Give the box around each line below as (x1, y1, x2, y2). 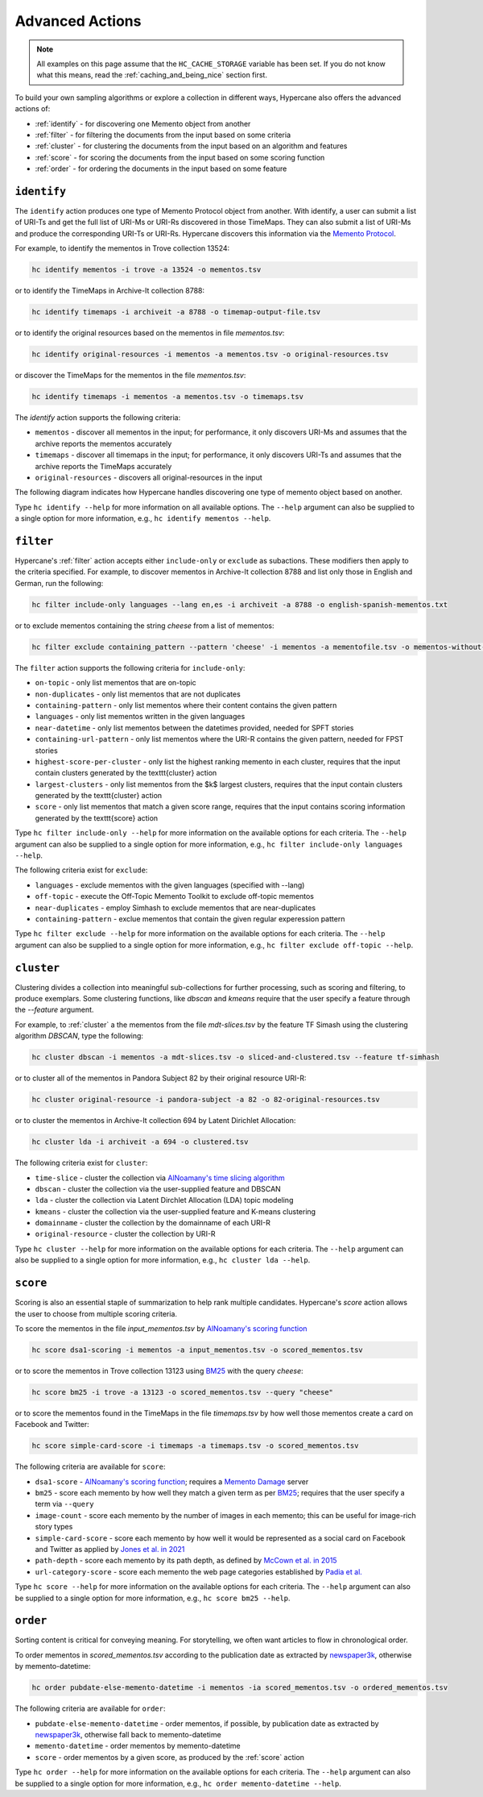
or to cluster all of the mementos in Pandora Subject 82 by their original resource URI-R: (14, 1073, 307, 1084)
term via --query (35, 1500, 94, 1509)
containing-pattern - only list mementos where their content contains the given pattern (35, 700, 337, 709)
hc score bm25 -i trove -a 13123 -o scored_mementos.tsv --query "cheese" (31, 1387, 334, 1396)
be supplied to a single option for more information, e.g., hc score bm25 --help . (14, 1593, 291, 1603)
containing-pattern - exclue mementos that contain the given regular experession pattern (35, 913, 345, 923)
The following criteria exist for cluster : (14, 1158, 148, 1168)
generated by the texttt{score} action (35, 813, 159, 822)
